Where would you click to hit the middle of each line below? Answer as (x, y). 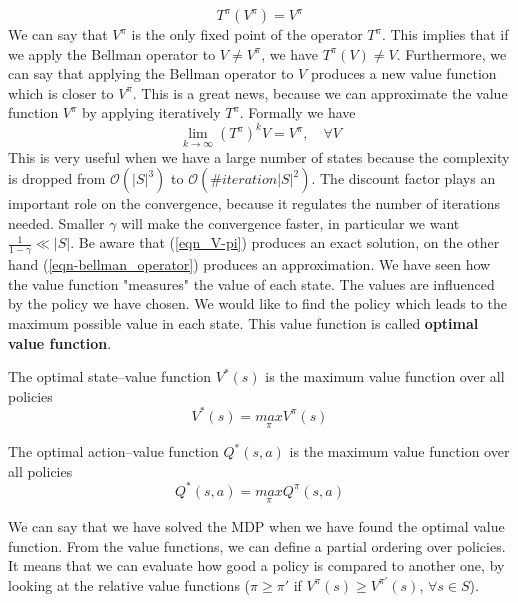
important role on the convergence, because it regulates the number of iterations (254, 203)
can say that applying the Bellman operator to (151, 73)
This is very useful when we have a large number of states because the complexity (259, 156)
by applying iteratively (151, 112)
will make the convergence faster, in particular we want (290, 222)
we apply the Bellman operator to (112, 53)
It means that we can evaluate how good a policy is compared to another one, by (256, 565)
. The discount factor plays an (403, 178)
